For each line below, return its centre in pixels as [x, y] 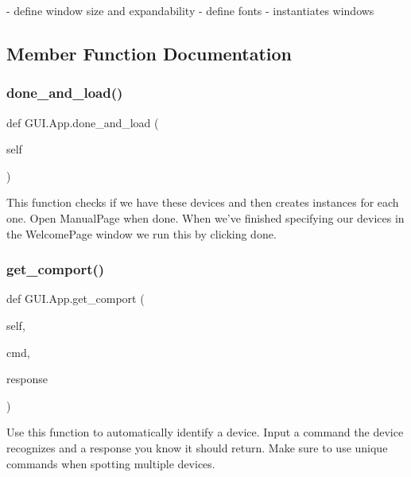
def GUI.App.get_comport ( [76, 299]
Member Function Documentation [149, 53]
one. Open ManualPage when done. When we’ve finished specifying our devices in [205, 217]
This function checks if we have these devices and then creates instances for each [203, 202]
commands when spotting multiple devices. [111, 463]
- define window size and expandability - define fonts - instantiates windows [190, 10]
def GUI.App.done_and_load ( [83, 122]
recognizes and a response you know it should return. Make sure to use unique [197, 447]
